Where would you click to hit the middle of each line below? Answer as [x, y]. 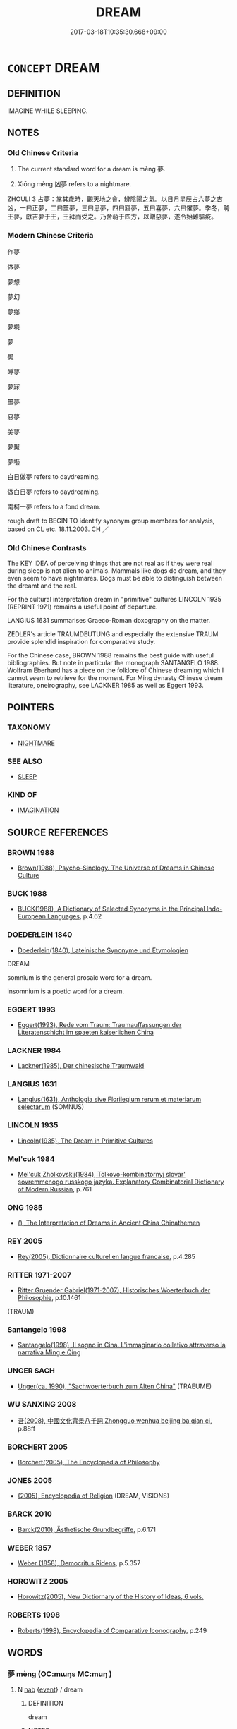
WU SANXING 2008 [42, 1405]
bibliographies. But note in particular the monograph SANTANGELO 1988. [114, 663]
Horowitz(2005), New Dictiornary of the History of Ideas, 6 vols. [110, 1597]
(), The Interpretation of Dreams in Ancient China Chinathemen [109, 1223]
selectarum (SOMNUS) [51, 1107]
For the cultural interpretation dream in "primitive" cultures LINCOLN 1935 [115, 600]
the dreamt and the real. [42, 586]
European [31, 916]
